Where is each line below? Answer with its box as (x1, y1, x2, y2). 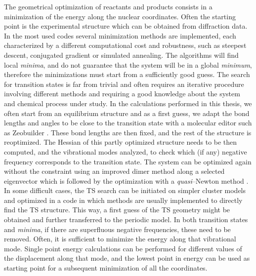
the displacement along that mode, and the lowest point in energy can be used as (4, 253, 250, 263)
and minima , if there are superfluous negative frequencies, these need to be (4, 224, 231, 234)
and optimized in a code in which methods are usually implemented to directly (4, 195, 243, 205)
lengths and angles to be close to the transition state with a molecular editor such (4, 118, 252, 128)
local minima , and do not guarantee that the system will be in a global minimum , (4, 59, 252, 70)
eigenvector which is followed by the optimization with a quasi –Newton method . (4, 175, 249, 186)
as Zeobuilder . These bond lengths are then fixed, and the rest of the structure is (4, 127, 252, 137)
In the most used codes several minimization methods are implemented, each (4, 30, 236, 40)
